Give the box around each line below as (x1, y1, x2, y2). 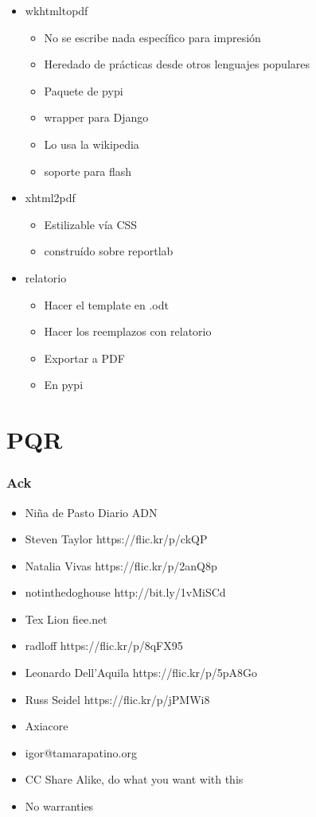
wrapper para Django (44, 109, 149, 126)
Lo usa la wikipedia (44, 135, 139, 152)
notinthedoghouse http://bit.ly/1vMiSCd (25, 584, 226, 601)
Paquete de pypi (44, 82, 123, 99)
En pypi (44, 376, 84, 393)
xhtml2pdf (25, 189, 76, 206)
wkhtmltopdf (25, 2, 88, 18)
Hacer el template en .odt (44, 296, 169, 313)
